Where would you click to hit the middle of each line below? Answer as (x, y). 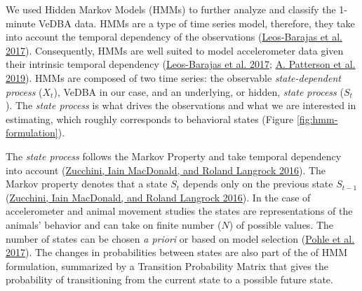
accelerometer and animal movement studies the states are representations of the (179, 211)
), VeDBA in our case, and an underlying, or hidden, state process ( (199, 91)
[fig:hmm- (317, 119)
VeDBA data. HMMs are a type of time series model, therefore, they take (197, 23)
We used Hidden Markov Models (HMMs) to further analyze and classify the (171, 9)
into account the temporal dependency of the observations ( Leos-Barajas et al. (174, 37)
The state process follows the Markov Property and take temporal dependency (174, 156)
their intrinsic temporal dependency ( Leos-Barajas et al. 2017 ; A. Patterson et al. (181, 64)
